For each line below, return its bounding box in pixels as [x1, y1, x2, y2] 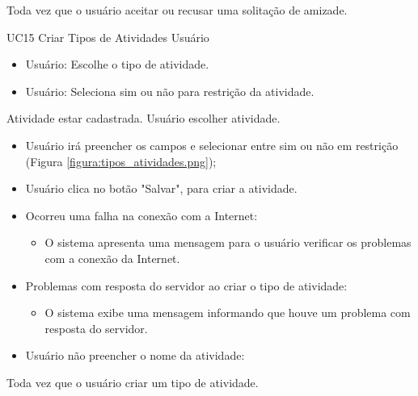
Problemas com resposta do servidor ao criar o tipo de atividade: [25, 277, 348, 294]
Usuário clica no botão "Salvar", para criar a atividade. [25, 180, 298, 197]
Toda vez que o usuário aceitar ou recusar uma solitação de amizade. [6, 2, 348, 18]
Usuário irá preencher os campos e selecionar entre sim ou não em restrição [25, 136, 399, 153]
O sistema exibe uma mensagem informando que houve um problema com [44, 304, 411, 321]
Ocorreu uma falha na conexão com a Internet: [25, 206, 258, 223]
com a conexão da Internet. [44, 249, 180, 266]
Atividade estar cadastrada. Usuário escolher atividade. [6, 110, 281, 127]
